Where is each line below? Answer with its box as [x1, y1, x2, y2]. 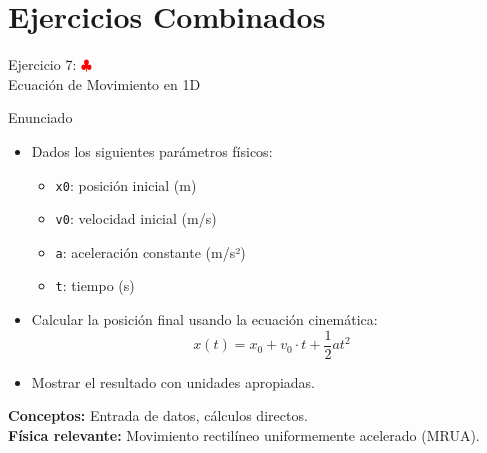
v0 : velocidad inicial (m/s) [55, 208, 217, 229]
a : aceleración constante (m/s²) [55, 241, 246, 262]
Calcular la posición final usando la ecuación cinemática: [31, 309, 378, 330]
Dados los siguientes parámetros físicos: [31, 140, 273, 161]
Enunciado [8, 107, 73, 128]
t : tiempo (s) [55, 275, 135, 296]
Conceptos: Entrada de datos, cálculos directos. [8, 405, 308, 426]
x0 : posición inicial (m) [55, 174, 197, 195]
